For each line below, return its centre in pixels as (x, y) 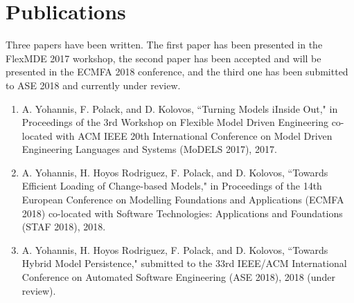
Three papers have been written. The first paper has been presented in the (164, 45)
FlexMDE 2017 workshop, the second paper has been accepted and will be (163, 58)
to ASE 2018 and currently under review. (93, 85)
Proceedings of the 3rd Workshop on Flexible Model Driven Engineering (175, 122)
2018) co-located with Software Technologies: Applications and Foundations (182, 213)
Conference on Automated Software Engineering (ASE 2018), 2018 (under (178, 277)
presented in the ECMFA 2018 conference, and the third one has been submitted (177, 72)
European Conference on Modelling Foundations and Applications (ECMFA (183, 200)
